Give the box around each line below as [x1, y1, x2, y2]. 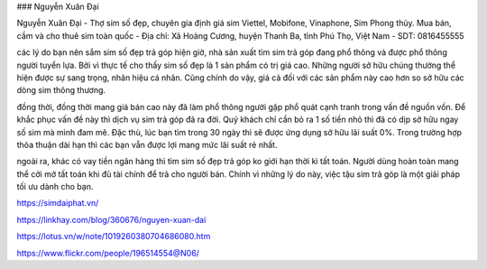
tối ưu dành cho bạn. [16, 181, 94, 192]
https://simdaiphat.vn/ [16, 198, 99, 209]
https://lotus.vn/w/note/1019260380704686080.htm [16, 231, 211, 242]
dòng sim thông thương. [16, 85, 106, 96]
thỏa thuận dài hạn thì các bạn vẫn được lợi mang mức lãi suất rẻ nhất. [16, 139, 278, 150]
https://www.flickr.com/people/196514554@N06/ [16, 247, 200, 258]
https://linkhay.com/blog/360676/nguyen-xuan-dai [16, 214, 207, 225]
